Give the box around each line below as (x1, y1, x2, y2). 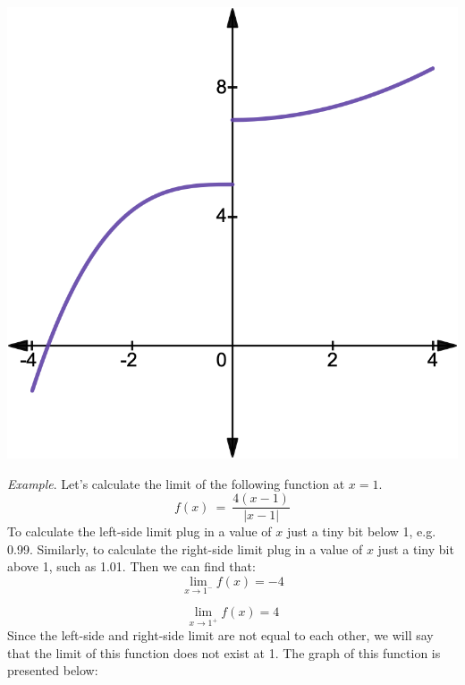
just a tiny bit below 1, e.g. (286, 522, 436, 541)
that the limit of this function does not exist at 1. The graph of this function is (7, 643, 441, 662)
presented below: (7, 661, 98, 680)
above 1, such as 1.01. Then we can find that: (7, 557, 256, 576)
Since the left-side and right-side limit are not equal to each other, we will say (7, 626, 434, 645)
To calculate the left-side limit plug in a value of (7, 522, 272, 541)
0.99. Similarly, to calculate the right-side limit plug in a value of (7, 539, 363, 558)
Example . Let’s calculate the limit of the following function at (7, 474, 345, 492)
